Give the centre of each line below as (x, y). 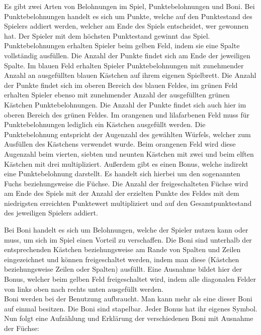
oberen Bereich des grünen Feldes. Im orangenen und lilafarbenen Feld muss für (127, 114)
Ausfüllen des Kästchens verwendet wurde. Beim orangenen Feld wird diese (120, 144)
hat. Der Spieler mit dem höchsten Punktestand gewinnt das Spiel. (107, 35)
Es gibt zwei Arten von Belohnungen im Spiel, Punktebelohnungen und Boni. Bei (129, 6)
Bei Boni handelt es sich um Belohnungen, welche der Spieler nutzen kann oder (126, 230)
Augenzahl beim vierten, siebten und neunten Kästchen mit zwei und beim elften (129, 153)
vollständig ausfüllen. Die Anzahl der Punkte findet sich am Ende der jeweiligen (127, 55)
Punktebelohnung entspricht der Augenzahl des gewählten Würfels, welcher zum (127, 134)
